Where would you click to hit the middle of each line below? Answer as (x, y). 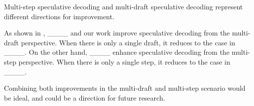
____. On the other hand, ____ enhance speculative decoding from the (117, 52)
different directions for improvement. (59, 16)
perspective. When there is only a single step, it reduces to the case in (124, 61)
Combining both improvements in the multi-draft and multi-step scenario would (125, 88)
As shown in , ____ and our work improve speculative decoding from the (117, 33)
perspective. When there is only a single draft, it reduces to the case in (128, 42)
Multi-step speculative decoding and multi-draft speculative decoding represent (124, 6)
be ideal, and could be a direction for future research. (85, 97)
